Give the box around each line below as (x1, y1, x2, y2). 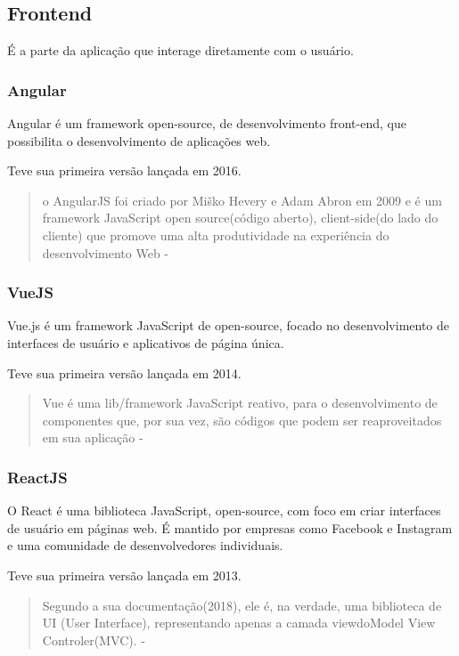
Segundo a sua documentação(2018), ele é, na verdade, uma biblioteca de (42, 595, 442, 614)
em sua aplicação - (42, 428, 143, 447)
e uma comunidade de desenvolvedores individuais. (7, 536, 283, 555)
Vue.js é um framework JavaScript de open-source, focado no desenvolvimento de (7, 316, 450, 335)
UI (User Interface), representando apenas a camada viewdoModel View (42, 613, 436, 632)
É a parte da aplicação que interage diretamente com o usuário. (7, 41, 354, 60)
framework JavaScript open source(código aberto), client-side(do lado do (42, 208, 439, 227)
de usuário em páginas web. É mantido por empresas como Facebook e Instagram (7, 518, 453, 537)
